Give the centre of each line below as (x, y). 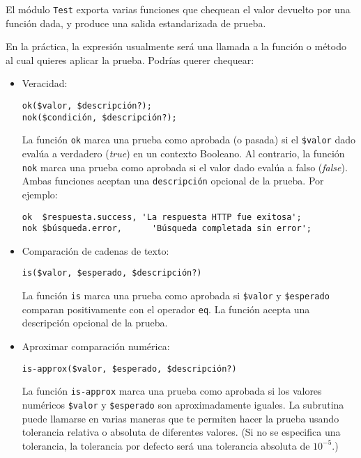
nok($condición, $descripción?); (99, 117)
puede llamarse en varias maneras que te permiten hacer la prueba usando (180, 418)
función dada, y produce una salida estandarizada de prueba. (136, 23)
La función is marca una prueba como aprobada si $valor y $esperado (176, 295)
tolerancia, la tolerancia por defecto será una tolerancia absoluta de (166, 445)
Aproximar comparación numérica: (96, 346)
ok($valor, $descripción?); (87, 106)
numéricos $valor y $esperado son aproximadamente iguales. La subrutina (183, 404)
